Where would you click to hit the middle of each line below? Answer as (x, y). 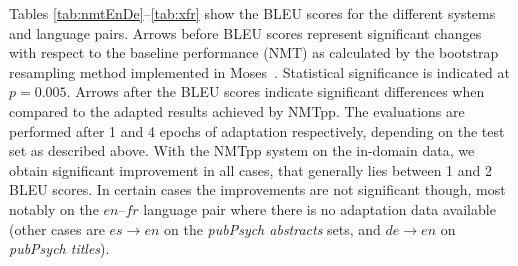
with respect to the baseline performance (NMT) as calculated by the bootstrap (254, 52)
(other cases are (57, 228)
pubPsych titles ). (59, 248)
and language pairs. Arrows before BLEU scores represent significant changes (245, 32)
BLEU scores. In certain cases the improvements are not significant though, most (257, 189)
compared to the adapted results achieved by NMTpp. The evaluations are (237, 110)
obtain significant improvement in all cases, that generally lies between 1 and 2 (250, 169)
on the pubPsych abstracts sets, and (272, 228)
